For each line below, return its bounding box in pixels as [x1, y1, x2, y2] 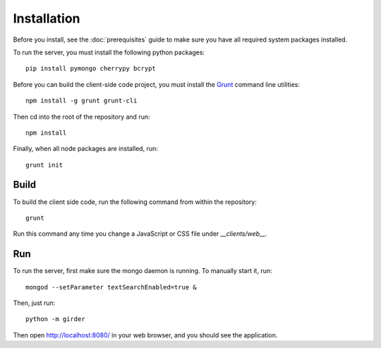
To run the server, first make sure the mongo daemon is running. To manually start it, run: [13, 267, 272, 275]
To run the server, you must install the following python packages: [13, 48, 205, 56]
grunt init [25, 161, 64, 169]
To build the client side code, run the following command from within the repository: [13, 198, 257, 206]
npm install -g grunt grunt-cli [25, 97, 138, 105]
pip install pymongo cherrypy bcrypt [25, 64, 157, 73]
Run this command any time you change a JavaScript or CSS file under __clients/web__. [13, 229, 267, 238]
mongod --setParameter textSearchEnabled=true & [25, 283, 197, 291]
